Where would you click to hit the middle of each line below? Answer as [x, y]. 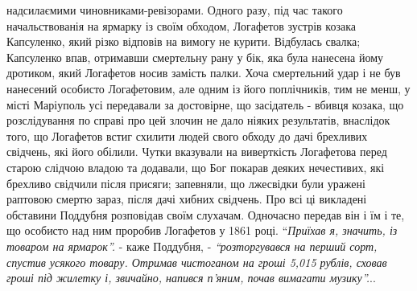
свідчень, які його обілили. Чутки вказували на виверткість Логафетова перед [197, 152]
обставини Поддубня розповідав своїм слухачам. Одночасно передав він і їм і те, [206, 214]
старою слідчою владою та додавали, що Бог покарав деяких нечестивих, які [196, 167]
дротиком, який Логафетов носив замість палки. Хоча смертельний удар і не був [204, 73]
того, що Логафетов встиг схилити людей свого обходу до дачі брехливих [187, 135]
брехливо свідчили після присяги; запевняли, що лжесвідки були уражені [186, 183]
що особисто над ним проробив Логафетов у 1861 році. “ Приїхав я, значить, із [202, 230]
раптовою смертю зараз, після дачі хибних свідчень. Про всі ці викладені [187, 199]
